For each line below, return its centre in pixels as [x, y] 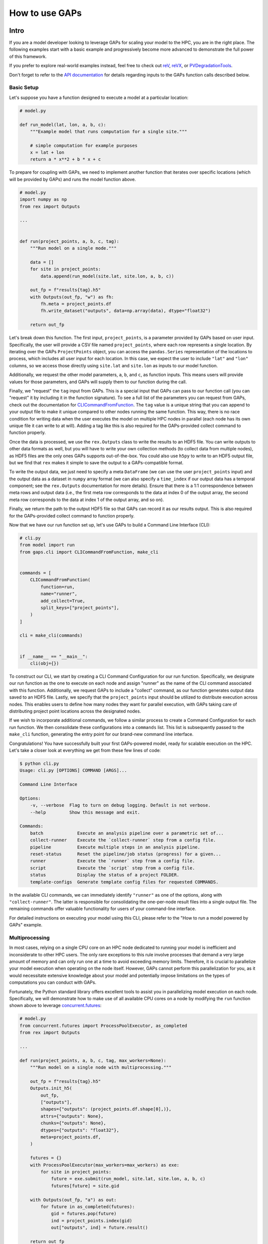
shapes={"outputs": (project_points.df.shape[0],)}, [106, 1109]
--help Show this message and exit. [85, 812]
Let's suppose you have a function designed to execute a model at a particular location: [99, 98]
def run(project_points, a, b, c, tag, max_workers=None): [93, 1060]
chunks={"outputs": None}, [73, 1123]
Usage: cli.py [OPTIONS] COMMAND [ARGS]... [73, 771]
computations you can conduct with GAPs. [53, 982]
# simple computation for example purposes [84, 145]
